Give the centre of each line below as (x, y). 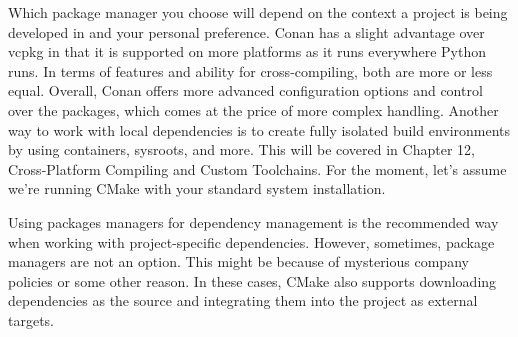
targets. (31, 319)
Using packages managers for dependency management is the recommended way (253, 221)
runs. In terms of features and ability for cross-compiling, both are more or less (250, 70)
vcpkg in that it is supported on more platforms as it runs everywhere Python (247, 51)
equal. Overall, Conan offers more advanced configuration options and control (245, 90)
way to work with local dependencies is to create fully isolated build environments (259, 129)
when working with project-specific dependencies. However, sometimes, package (251, 241)
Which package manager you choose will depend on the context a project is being (258, 12)
